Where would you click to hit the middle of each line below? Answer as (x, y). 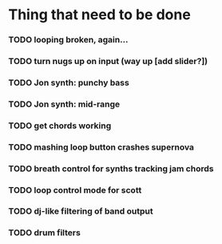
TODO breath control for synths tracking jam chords (111, 168)
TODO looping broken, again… (68, 40)
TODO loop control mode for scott (75, 190)
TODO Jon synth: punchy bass (69, 82)
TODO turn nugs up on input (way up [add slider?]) (108, 62)
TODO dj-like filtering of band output (81, 211)
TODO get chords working (60, 126)
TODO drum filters (45, 233)
